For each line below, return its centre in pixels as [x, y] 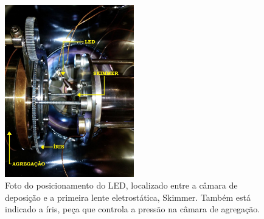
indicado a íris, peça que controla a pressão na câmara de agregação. [133, 209]
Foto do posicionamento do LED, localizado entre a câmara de [121, 185]
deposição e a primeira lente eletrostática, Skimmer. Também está [128, 197]
